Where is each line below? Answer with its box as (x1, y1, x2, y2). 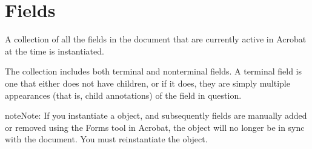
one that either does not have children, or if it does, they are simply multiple (5, 76, 290, 89)
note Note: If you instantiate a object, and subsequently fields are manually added (5, 109, 307, 122)
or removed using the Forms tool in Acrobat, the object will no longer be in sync (5, 121, 305, 133)
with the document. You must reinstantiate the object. (5, 133, 208, 145)
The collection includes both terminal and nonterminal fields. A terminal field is (5, 65, 302, 78)
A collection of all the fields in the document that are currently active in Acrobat (5, 33, 307, 45)
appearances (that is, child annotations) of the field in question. (5, 88, 242, 101)
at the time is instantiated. (5, 44, 104, 57)
